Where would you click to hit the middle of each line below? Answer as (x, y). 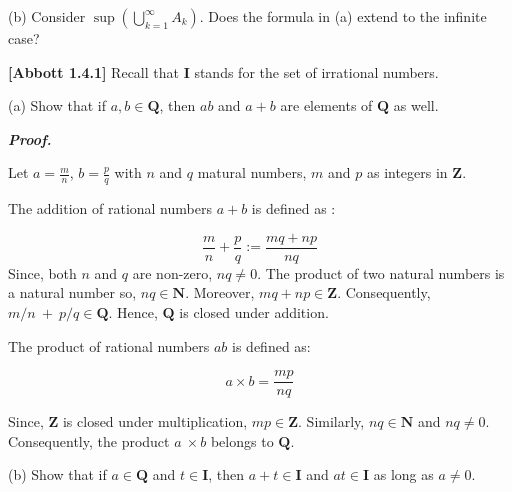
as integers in (407, 172)
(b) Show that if (57, 474)
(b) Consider (47, 16)
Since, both (42, 272)
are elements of (326, 105)
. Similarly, (331, 421)
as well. (416, 105)
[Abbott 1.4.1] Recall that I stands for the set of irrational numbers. (223, 71)
